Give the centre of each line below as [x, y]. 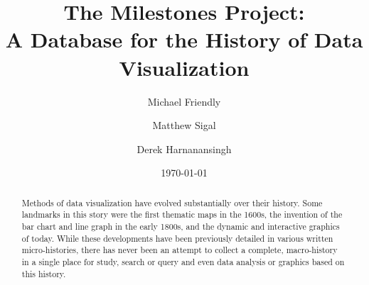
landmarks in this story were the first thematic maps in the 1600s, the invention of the [182, 214]
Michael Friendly [184, 101]
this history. [44, 273]
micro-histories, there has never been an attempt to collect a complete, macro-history [180, 250]
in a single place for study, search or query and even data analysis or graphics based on [183, 261]
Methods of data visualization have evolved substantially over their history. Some [172, 202]
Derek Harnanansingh [184, 149]
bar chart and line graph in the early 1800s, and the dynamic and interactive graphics [181, 226]
